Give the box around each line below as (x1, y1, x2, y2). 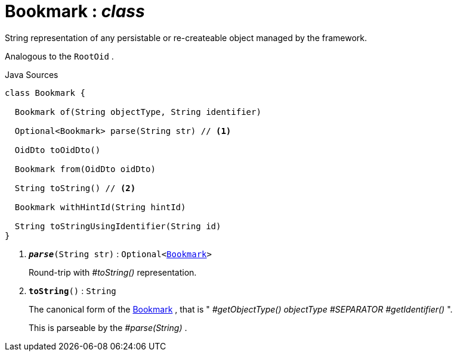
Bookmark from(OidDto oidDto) (14, 164, 156, 174)
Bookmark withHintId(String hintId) (14, 202, 186, 212)
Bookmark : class (5, 1, 145, 21)
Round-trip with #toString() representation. (29, 267, 197, 277)
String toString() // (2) (14, 183, 136, 193)
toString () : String (29, 285, 116, 296)
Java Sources (5, 69, 58, 80)
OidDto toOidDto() (14, 145, 101, 155)
